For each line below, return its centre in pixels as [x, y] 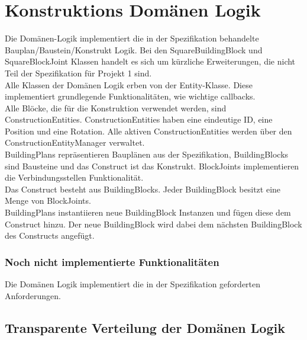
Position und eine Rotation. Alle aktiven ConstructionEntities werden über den [148, 131]
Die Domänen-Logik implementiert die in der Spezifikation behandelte [132, 38]
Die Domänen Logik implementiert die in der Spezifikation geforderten [133, 284]
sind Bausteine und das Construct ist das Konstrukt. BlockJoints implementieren [152, 166]
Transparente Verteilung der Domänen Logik [145, 327]
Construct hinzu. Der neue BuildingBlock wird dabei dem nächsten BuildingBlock [153, 224]
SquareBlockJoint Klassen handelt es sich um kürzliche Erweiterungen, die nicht [150, 61]
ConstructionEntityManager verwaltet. [75, 142]
